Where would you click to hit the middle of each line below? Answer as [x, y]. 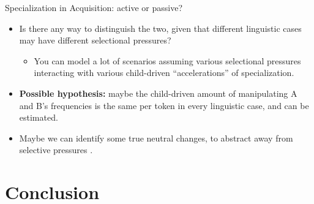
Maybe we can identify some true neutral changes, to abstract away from [156, 138]
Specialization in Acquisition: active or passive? [94, 7]
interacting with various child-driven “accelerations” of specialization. [164, 73]
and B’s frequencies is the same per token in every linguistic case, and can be [164, 105]
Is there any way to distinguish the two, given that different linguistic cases [160, 28]
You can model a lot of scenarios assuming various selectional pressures [167, 60]
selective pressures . [56, 150]
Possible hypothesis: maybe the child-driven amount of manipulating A [158, 93]
